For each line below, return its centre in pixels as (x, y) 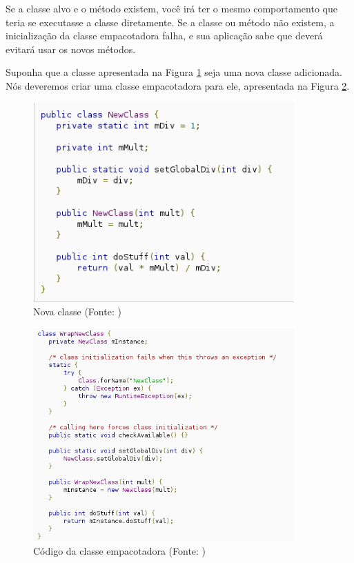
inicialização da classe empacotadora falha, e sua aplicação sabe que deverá (164, 36)
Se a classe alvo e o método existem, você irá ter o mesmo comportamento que (171, 8)
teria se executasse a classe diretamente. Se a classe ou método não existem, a (170, 22)
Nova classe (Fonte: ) (77, 312)
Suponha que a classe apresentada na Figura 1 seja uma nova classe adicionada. (174, 72)
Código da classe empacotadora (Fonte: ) (120, 550)
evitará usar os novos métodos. (71, 49)
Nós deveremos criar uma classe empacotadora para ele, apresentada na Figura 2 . (178, 85)
